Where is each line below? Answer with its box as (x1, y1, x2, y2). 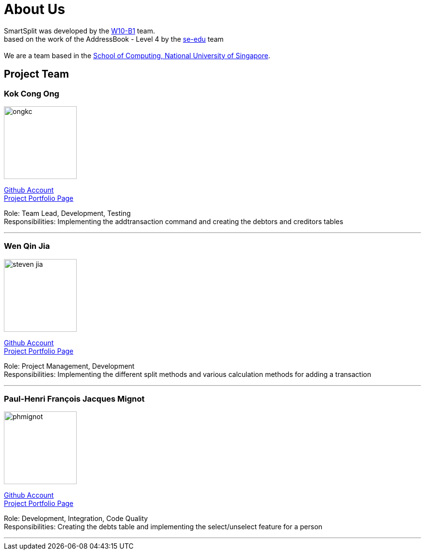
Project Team (4, 68, 69, 81)
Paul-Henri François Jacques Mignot (4, 394, 145, 404)
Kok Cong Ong (4, 88, 60, 98)
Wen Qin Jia (4, 241, 50, 251)
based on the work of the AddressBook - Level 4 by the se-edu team (4, 34, 224, 43)
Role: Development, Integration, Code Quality (4, 514, 148, 523)
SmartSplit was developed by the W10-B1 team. (4, 26, 155, 35)
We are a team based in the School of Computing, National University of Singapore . (4, 51, 271, 60)
